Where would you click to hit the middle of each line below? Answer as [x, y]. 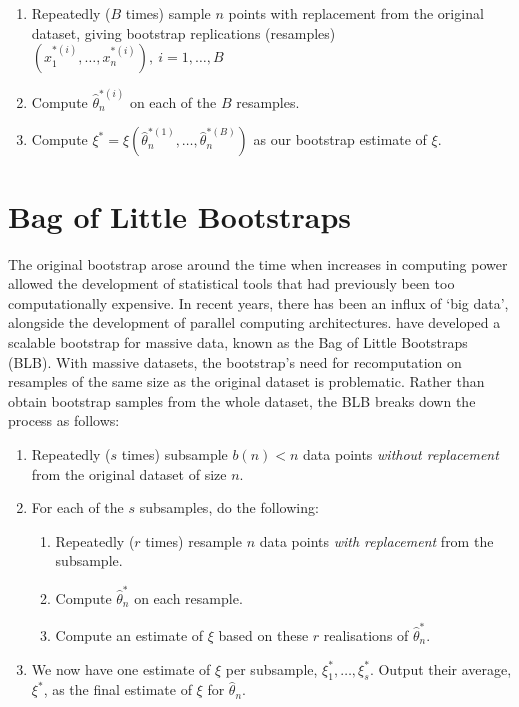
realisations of [366, 634]
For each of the [77, 507]
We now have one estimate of [121, 668]
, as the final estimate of [117, 689]
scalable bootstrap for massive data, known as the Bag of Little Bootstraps [238, 341]
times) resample [193, 540]
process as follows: [64, 420]
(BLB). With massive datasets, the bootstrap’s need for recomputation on [235, 361]
